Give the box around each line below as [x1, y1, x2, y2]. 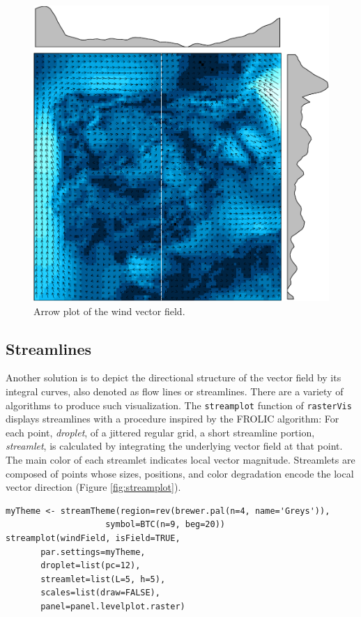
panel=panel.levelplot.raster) [40, 601, 185, 611]
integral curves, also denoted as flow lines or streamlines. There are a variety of [6, 383, 344, 398]
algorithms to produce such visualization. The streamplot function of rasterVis [6, 397, 352, 412]
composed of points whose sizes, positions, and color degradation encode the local [6, 466, 354, 480]
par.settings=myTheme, [40, 547, 146, 557]
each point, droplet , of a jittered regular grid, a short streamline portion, [6, 425, 315, 439]
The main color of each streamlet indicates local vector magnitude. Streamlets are [6, 452, 355, 467]
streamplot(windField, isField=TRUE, [6, 533, 180, 543]
